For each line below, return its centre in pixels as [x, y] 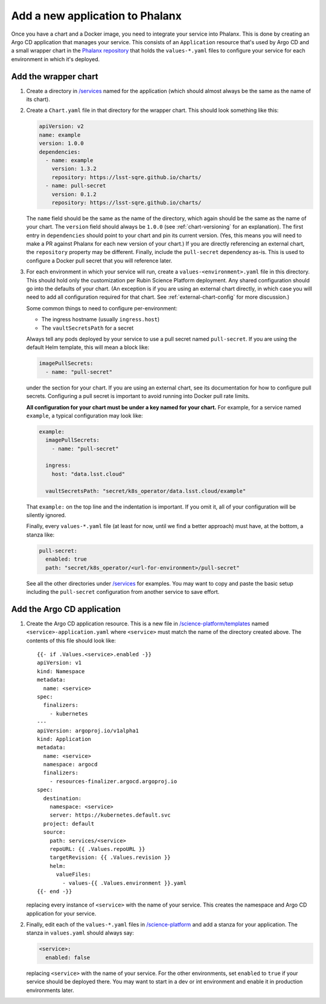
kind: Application [64, 739]
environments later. [50, 990]
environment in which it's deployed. [56, 59]
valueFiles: [74, 875]
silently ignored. [46, 515]
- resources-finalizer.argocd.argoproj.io [113, 781]
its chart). [38, 99]
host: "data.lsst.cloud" [88, 474]
